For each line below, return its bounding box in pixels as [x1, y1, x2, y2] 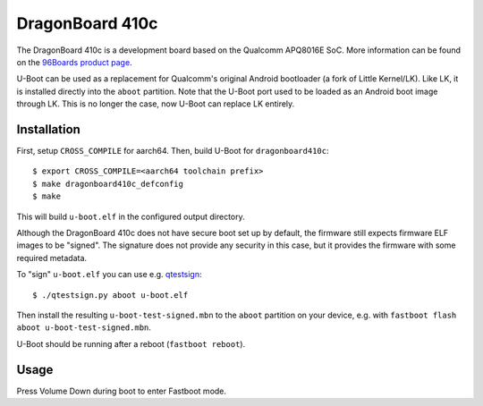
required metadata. [16, 252, 88, 263]
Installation [16, 122, 80, 137]
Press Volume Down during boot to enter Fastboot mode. [16, 385, 227, 396]
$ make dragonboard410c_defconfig [32, 179, 183, 189]
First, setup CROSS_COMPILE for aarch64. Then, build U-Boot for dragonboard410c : [16, 146, 329, 156]
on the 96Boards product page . [16, 56, 133, 67]
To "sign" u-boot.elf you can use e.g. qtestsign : [16, 269, 202, 280]
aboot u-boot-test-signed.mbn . [16, 322, 152, 333]
